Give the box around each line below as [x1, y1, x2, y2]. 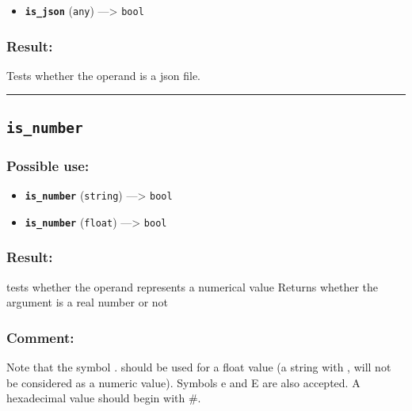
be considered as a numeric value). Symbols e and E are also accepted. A [6, 374, 360, 390]
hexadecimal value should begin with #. [6, 390, 201, 406]
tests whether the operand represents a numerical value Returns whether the [6, 278, 379, 295]
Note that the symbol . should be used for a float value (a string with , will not [6, 358, 391, 375]
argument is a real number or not [6, 294, 169, 310]
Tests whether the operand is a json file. [6, 67, 200, 83]
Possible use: [6, 155, 90, 175]
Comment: [6, 327, 74, 347]
